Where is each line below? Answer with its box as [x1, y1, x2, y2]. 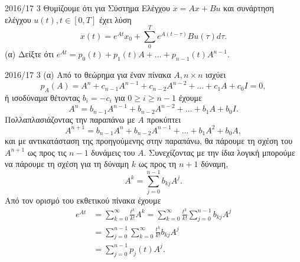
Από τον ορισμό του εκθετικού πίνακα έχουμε [5, 194, 161, 206]
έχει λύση [99, 13, 132, 25]
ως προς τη [138, 158, 177, 170]
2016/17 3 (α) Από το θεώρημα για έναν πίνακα [5, 68, 171, 81]
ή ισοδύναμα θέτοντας [5, 91, 80, 103]
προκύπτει [146, 113, 181, 125]
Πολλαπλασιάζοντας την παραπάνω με [5, 113, 135, 125]
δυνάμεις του [91, 146, 135, 158]
